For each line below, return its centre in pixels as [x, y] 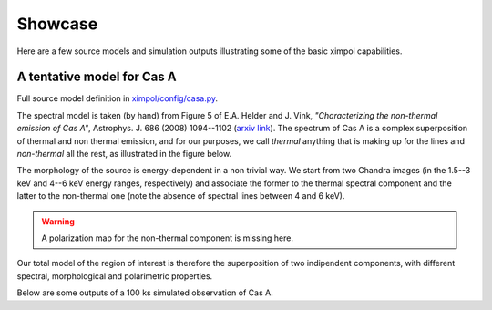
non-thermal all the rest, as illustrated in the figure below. [124, 154]
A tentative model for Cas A [97, 77]
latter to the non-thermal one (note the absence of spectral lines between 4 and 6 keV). [181, 196]
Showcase [57, 24]
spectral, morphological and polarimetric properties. [115, 276]
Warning [58, 221]
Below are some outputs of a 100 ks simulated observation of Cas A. [145, 293]
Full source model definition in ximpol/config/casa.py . [118, 98]
